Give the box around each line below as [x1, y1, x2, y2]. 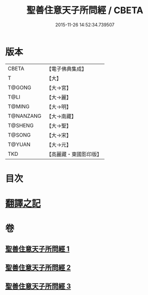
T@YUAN [8, 141, 31, 148]
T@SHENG [8, 122, 34, 129]
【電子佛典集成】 [46, 65, 87, 72]
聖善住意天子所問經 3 [5, 282, 71, 291]
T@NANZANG [8, 112, 42, 119]
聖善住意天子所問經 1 [5, 244, 70, 253]
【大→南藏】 [46, 112, 77, 119]
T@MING [8, 103, 30, 110]
